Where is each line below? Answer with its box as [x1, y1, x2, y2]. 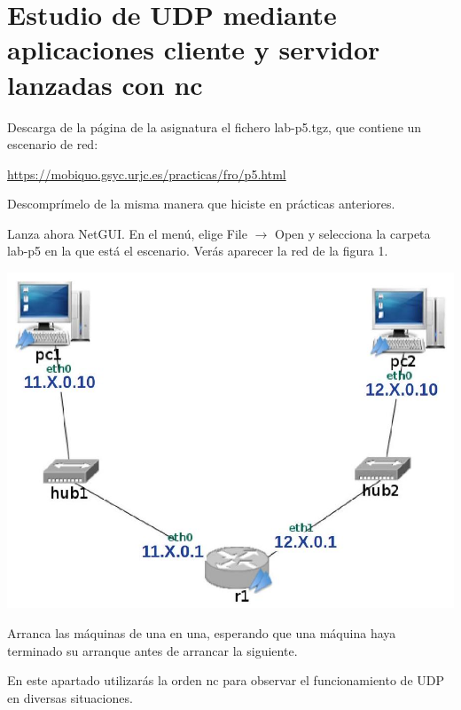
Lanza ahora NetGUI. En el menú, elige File [7, 224, 247, 242]
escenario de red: [7, 135, 98, 154]
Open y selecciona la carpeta [275, 224, 431, 242]
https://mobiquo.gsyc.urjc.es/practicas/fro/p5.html [7, 164, 286, 183]
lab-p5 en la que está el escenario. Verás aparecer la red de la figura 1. [7, 241, 388, 260]
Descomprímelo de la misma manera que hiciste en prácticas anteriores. [7, 194, 395, 213]
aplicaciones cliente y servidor [7, 31, 380, 67]
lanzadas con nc [7, 66, 203, 102]
